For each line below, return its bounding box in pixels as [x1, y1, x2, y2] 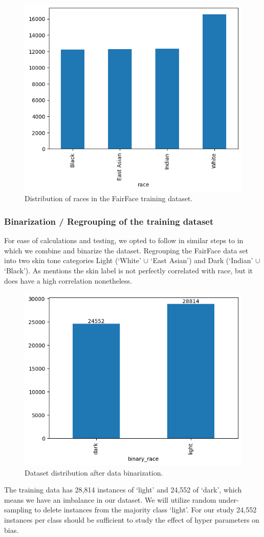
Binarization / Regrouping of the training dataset [4, 214, 214, 227]
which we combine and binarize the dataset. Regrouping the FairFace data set [4, 245, 249, 255]
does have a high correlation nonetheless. [4, 275, 132, 286]
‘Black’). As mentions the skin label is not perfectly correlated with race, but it [4, 265, 253, 276]
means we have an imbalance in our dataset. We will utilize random [4, 494, 216, 505]
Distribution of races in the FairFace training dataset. [25, 193, 193, 204]
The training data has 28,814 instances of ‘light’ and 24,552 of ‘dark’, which [4, 484, 242, 495]
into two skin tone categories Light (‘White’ [4, 255, 141, 266]
